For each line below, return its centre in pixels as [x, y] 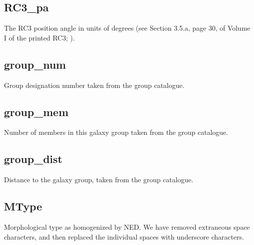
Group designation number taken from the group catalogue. [94, 85]
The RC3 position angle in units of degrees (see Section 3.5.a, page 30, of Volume [127, 28]
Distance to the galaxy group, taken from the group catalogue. [99, 180]
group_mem [36, 111]
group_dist [33, 159]
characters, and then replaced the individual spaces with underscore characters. [124, 236]
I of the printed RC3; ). [40, 37]
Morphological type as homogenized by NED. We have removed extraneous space [127, 226]
